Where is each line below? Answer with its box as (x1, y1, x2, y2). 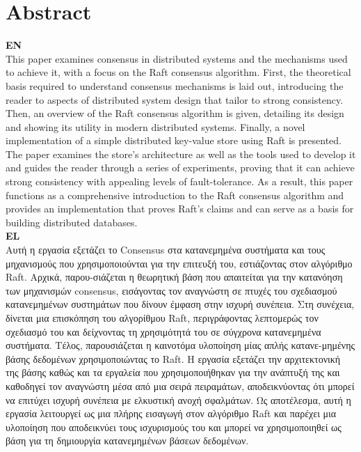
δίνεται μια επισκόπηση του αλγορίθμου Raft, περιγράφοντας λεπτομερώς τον (6, 311, 319, 325)
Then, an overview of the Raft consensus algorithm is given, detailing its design (6, 106, 344, 120)
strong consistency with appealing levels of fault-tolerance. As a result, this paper (6, 174, 353, 189)
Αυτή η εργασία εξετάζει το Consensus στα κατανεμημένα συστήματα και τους (6, 242, 326, 257)
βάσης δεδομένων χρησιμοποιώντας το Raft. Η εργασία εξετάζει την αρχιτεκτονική (6, 351, 341, 366)
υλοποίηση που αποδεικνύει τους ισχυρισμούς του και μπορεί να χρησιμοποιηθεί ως (6, 419, 342, 434)
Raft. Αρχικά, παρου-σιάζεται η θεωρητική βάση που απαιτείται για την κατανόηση (6, 270, 343, 284)
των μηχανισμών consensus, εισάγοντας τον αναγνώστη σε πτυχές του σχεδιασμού (6, 283, 337, 297)
